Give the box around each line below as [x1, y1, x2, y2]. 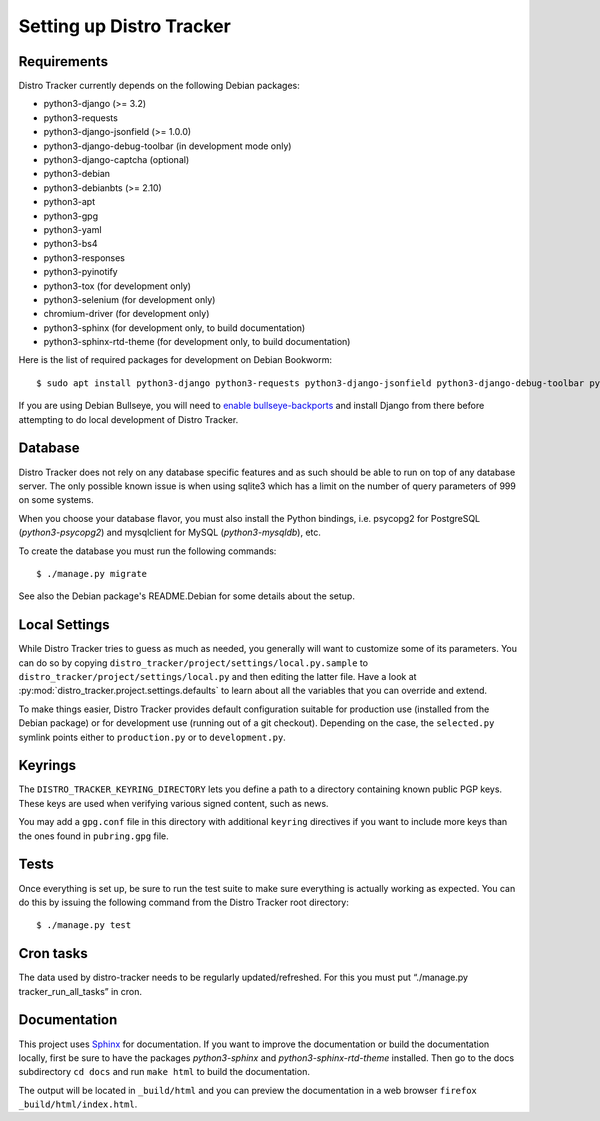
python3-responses [43, 251, 125, 264]
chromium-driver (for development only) [43, 308, 210, 320]
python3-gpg [43, 210, 99, 222]
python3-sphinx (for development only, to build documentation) [43, 321, 306, 334]
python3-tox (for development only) [43, 280, 192, 292]
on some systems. [18, 494, 94, 506]
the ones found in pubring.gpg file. [18, 830, 169, 842]
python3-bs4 [43, 238, 98, 250]
